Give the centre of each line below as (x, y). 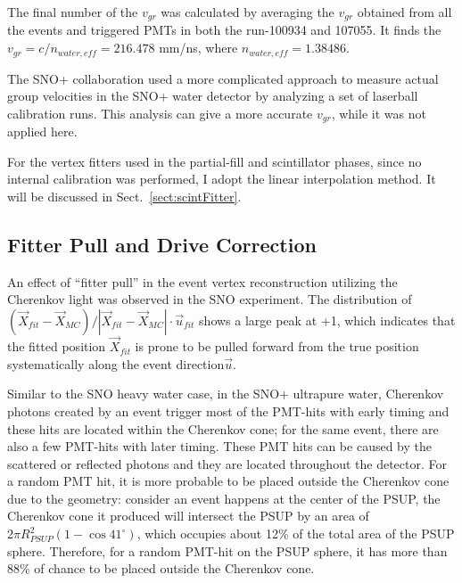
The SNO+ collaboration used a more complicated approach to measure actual (223, 78)
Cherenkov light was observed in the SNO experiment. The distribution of (210, 299)
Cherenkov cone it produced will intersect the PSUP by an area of (188, 516)
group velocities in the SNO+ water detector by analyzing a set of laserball (213, 96)
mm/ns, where (198, 48)
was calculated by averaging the (247, 12)
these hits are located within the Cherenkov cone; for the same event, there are (223, 428)
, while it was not (379, 113)
